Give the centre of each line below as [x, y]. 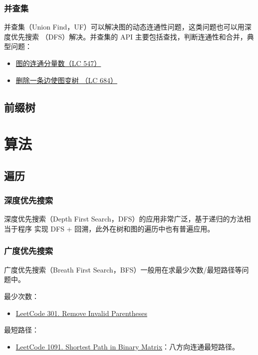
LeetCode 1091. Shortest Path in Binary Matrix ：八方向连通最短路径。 [128, 346]
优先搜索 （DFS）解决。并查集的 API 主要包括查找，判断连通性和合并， [129, 36]
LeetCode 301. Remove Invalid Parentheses [82, 313]
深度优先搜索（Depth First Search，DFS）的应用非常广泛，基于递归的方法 [124, 219]
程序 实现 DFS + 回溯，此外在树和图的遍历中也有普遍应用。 [116, 228]
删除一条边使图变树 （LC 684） [66, 80]
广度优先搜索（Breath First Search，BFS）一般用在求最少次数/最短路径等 [123, 269]
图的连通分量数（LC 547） [58, 63]
